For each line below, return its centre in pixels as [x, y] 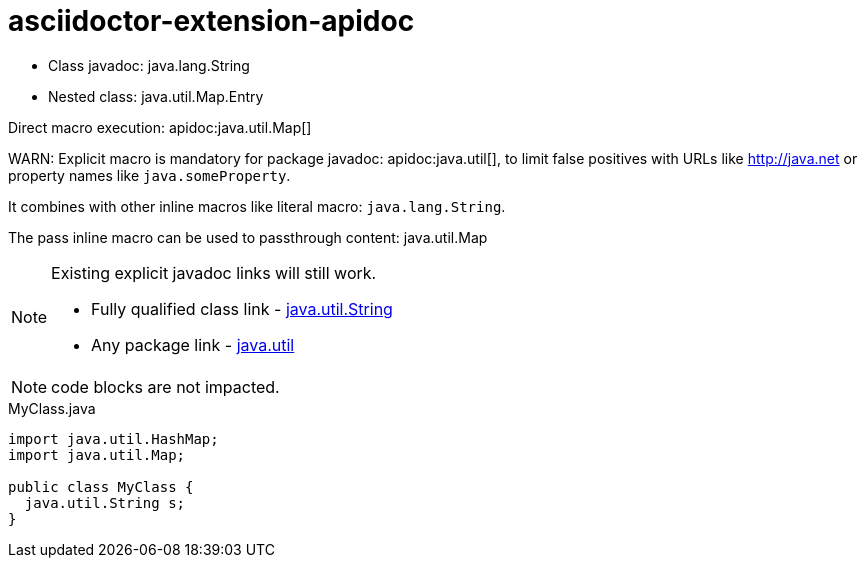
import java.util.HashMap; [113, 438]
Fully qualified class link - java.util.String [242, 308]
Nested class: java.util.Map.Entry [156, 96]
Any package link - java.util [193, 344]
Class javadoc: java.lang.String [149, 65]
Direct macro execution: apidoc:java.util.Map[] [160, 127]
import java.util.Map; [97, 454]
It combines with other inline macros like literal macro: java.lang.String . [257, 206]
